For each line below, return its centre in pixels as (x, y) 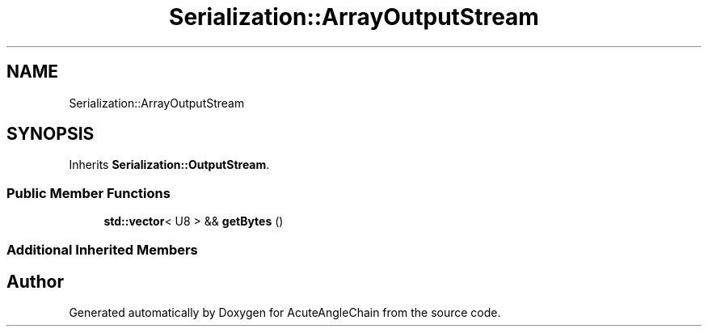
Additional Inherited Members (102, 249)
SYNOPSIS (51, 134)
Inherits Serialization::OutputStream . (169, 165)
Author (35, 281)
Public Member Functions (88, 193)
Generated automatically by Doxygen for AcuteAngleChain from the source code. (285, 313)
